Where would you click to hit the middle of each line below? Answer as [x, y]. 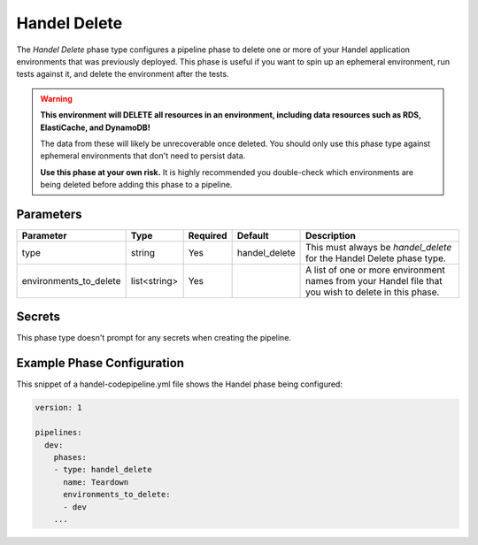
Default [253, 235]
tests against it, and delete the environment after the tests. [123, 74]
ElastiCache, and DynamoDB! [95, 127]
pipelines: [58, 433]
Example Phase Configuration [100, 363]
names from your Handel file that [374, 280]
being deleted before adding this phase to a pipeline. [136, 185]
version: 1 [58, 408]
